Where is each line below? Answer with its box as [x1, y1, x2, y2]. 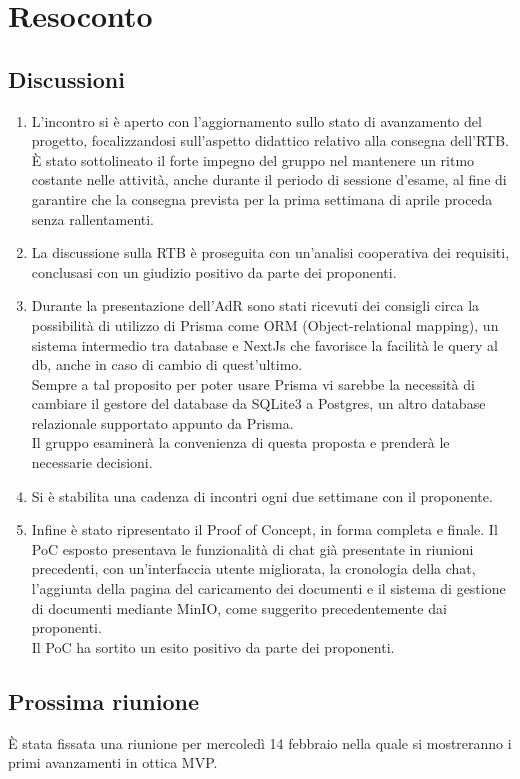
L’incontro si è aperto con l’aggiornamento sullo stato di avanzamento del [31, 110, 482, 131]
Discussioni [8, 63, 125, 94]
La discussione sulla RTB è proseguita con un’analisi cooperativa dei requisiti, [31, 242, 510, 263]
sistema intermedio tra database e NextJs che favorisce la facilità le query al [31, 334, 498, 355]
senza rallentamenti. [31, 208, 155, 229]
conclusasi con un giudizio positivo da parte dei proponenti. [31, 261, 397, 282]
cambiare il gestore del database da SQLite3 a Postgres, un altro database [31, 393, 486, 414]
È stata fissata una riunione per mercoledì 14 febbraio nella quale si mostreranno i [8, 732, 512, 753]
